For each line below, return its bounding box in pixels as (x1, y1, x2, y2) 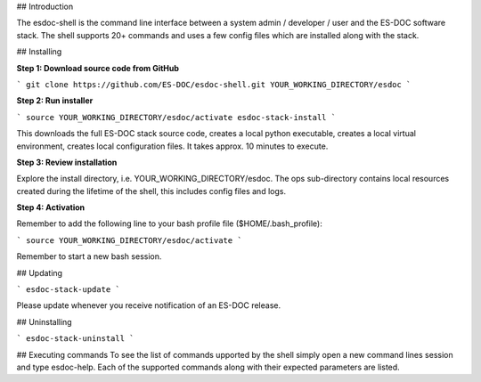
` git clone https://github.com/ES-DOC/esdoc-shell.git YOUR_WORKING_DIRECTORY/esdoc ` (16, 79, 412, 89)
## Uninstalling (16, 316, 72, 327)
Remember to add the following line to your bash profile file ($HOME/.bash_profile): (16, 218, 322, 229)
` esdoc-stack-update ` (16, 285, 120, 295)
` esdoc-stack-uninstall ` (16, 334, 135, 344)
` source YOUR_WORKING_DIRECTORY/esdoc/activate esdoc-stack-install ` (16, 112, 337, 122)
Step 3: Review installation (16, 157, 118, 167)
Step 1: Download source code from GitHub (16, 62, 180, 73)
